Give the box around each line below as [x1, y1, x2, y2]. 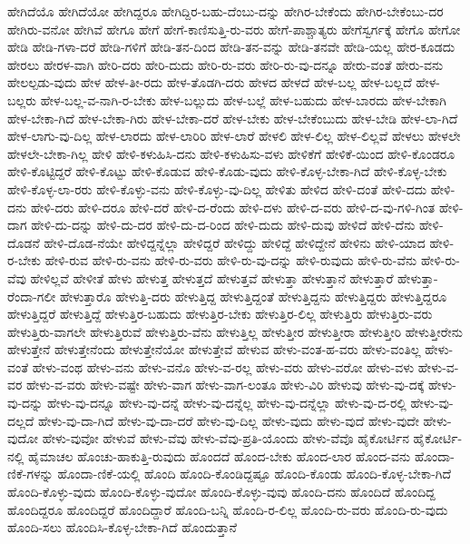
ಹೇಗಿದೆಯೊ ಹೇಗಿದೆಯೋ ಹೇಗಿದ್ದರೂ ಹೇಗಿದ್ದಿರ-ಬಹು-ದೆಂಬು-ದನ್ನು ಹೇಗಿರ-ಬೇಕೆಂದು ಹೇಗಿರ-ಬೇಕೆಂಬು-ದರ [7, 2, 444, 20]
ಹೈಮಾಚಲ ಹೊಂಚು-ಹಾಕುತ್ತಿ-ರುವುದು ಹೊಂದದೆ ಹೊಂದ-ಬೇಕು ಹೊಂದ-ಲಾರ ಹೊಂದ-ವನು [28, 446, 411, 465]
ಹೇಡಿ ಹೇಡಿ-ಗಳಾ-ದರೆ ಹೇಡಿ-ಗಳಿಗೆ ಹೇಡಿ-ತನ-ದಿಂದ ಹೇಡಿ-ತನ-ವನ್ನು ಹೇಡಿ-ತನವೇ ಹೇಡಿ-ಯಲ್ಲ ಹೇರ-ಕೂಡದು [7, 37, 455, 56]
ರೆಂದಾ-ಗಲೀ [7, 286, 56, 305]
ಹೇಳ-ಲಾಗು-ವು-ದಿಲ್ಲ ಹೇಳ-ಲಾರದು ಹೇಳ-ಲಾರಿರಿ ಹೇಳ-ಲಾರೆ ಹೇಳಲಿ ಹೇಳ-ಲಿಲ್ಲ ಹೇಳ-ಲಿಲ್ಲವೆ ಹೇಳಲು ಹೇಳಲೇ [7, 126, 461, 145]
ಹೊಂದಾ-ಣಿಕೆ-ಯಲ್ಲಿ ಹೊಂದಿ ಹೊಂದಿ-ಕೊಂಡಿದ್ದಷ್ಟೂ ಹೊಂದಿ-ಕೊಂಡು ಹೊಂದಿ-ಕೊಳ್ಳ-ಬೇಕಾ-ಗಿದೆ [57, 464, 452, 483]
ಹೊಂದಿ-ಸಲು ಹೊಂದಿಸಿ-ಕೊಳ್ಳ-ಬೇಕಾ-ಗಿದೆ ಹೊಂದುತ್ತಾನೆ [7, 518, 237, 537]
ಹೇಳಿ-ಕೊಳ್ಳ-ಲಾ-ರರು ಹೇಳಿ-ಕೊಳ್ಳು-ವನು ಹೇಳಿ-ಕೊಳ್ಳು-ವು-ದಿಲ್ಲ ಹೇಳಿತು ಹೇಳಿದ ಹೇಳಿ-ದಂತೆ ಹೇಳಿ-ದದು [7, 179, 427, 198]
